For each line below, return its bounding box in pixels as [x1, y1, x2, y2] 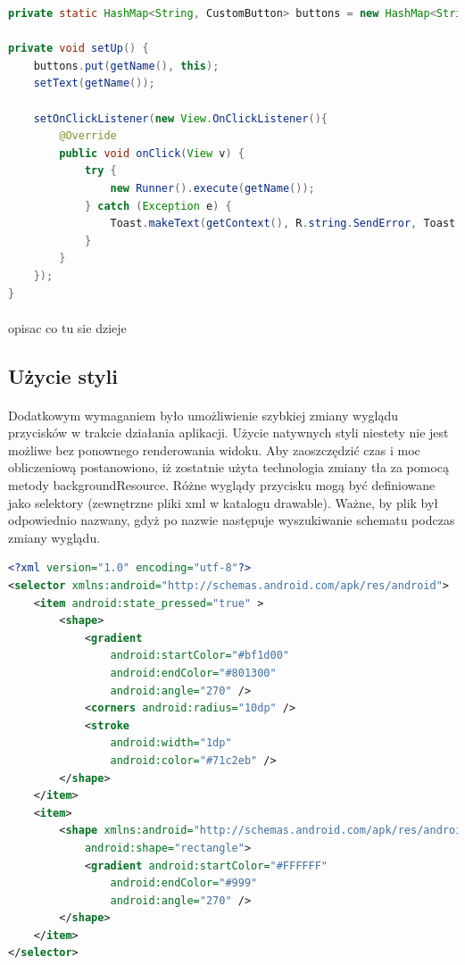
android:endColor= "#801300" [110, 666, 277, 679]
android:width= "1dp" [110, 736, 232, 750]
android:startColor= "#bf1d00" [110, 649, 289, 662]
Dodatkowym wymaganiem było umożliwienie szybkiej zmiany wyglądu [8, 405, 399, 424]
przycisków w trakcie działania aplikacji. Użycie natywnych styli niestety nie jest [8, 423, 449, 442]
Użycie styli [8, 362, 118, 389]
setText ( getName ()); [33, 77, 155, 90]
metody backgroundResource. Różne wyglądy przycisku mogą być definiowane [8, 476, 436, 495]
